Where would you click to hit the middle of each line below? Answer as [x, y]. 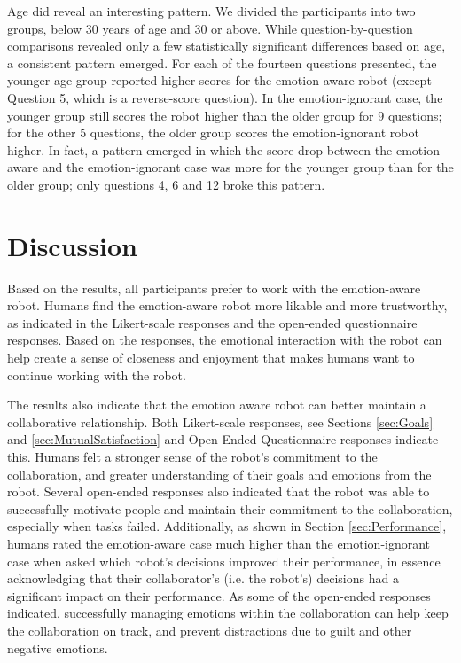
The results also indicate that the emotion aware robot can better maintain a [217, 405]
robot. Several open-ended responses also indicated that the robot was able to [219, 491]
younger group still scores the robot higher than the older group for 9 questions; [225, 115]
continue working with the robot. [97, 374]
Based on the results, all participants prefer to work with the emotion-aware [214, 288]
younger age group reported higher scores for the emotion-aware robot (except [219, 80]
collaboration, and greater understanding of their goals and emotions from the [219, 474]
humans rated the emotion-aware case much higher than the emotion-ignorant [219, 543]
